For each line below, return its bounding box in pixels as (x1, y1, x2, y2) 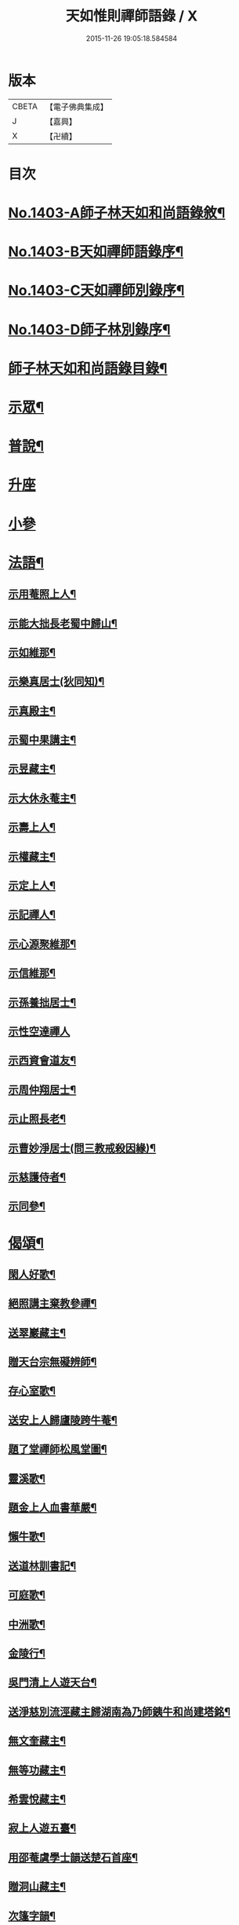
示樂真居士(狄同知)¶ (8, 675, 105, 688)
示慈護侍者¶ (8, 1170, 67, 1184)
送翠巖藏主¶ (8, 1326, 67, 1339)
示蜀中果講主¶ (8, 734, 77, 747)
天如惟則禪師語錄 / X (65, 7, 198, 25)
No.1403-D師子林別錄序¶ (8, 320, 171, 339)
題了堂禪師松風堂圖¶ (8, 1443, 107, 1456)
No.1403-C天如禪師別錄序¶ (8, 282, 185, 299)
